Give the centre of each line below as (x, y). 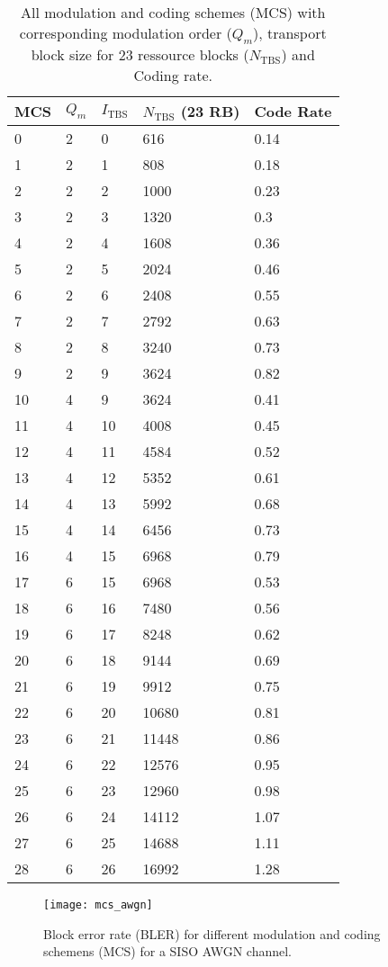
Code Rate (293, 112)
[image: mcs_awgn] (98, 905)
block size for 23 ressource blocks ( (140, 55)
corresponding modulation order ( (126, 33)
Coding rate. (173, 76)
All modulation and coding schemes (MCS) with (173, 12)
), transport (290, 33)
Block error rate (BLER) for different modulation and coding (212, 933)
